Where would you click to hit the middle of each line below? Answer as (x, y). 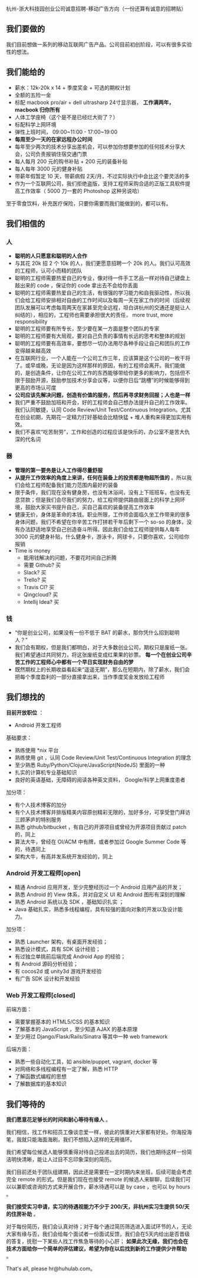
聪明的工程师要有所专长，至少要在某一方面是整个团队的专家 (87, 329)
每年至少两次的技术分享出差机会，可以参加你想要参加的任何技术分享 (97, 146)
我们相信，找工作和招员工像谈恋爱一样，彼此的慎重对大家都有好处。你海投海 (99, 1132)
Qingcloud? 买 (41, 594)
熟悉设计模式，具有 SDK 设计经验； (58, 949)
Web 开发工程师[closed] (41, 995)
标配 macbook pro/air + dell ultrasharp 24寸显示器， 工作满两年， (94, 102)
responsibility (31, 322)
